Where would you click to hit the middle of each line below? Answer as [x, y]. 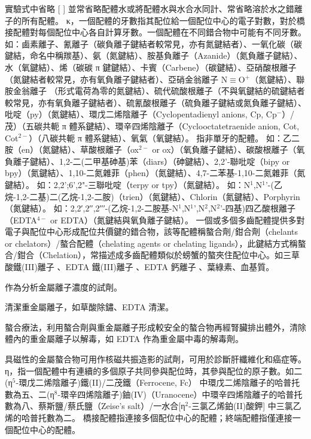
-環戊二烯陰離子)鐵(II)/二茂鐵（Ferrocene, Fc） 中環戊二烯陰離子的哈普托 [158, 382]
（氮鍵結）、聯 [278, 79]
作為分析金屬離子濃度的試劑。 [63, 287]
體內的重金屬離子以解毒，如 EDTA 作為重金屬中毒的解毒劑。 [124, 339]
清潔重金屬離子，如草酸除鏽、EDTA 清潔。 [89, 307]
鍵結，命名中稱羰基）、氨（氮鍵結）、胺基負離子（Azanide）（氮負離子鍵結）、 [154, 55]
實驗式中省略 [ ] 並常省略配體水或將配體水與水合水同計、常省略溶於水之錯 [150, 8]
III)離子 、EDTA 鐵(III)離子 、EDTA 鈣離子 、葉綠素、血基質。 [150, 267]
